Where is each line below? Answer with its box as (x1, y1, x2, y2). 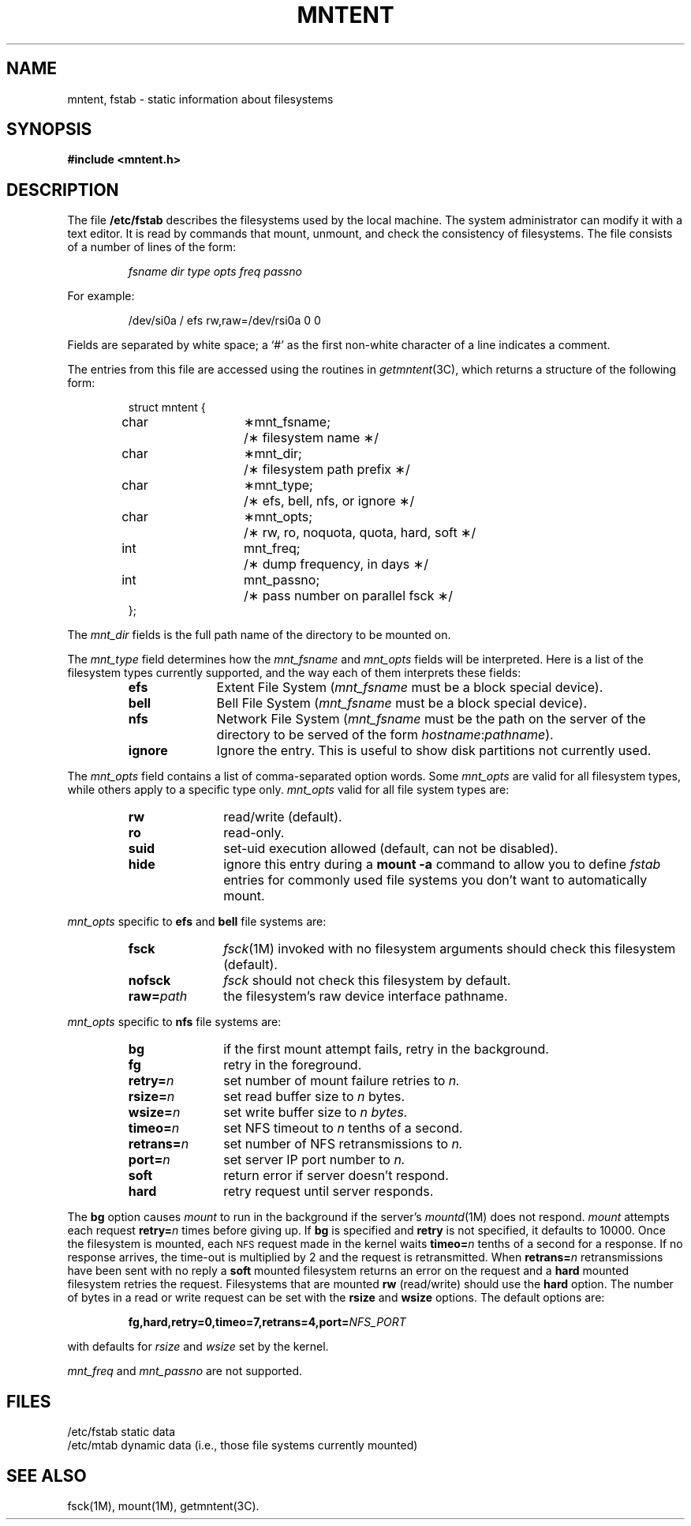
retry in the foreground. (223, 1057, 362, 1073)
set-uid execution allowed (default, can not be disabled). (223, 840, 558, 857)
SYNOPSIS (6, 119, 92, 140)
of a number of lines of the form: (67, 240, 236, 254)
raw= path (128, 988, 188, 1005)
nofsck (128, 972, 171, 989)
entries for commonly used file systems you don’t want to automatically (223, 872, 648, 889)
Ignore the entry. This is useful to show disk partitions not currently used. (216, 742, 652, 759)
